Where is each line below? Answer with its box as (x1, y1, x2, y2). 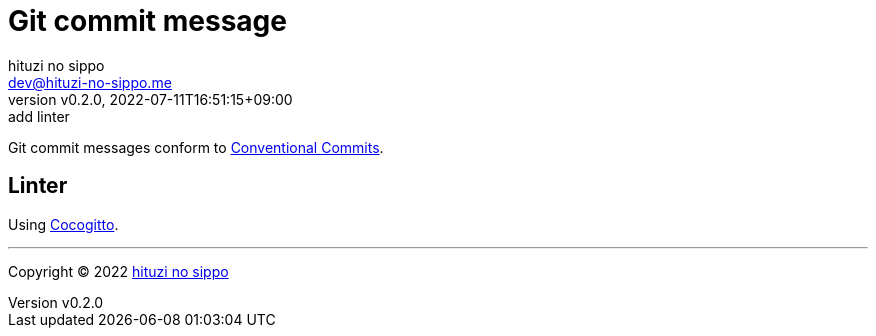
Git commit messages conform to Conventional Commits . (8, 138, 384, 156)
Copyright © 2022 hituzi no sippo (8, 262, 229, 280)
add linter (8, 107, 70, 125)
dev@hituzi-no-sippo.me (8, 73, 172, 91)
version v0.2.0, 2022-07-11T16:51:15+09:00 (8, 90, 293, 108)
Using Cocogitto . (8, 215, 119, 233)
